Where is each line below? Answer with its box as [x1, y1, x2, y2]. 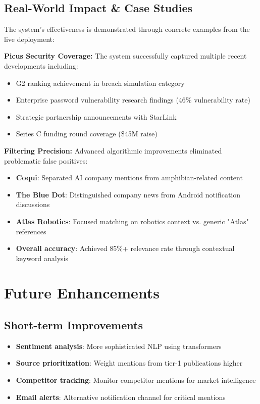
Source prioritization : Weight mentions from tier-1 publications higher [16, 358, 243, 368]
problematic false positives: [4, 155, 88, 166]
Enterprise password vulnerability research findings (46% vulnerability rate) [16, 94, 250, 105]
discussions [16, 199, 50, 210]
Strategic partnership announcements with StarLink [16, 111, 177, 122]
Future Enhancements [4, 282, 160, 303]
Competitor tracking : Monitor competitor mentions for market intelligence [16, 375, 256, 385]
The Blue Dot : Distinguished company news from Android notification [16, 189, 240, 199]
